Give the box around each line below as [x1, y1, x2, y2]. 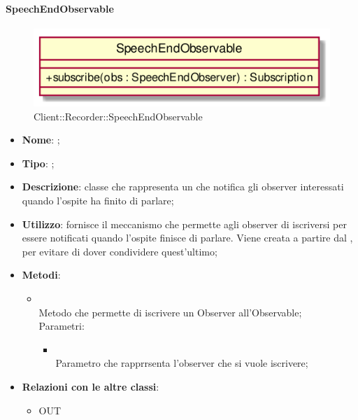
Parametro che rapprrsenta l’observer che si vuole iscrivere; [55, 356, 308, 370]
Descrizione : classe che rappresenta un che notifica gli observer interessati [22, 179, 344, 194]
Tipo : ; [22, 155, 55, 170]
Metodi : [22, 267, 61, 282]
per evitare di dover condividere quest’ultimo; [22, 244, 217, 258]
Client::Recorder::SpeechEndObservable [34, 108, 203, 123]
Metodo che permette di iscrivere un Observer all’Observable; [38, 304, 302, 319]
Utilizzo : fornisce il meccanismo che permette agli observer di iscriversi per [22, 216, 347, 231]
